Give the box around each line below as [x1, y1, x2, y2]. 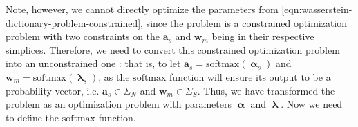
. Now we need [281, 97, 343, 111]
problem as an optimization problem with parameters [6, 97, 232, 111]
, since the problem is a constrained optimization [140, 15, 348, 30]
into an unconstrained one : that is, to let [6, 56, 181, 70]
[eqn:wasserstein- [281, 2, 352, 16]
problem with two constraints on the [6, 29, 160, 43]
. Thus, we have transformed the [197, 83, 335, 97]
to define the [6, 110, 59, 124]
